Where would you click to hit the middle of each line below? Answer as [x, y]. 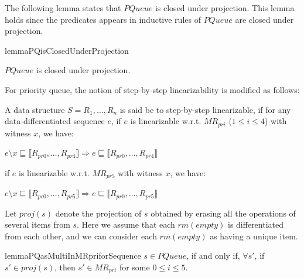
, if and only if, [213, 255]
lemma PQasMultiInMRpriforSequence [73, 255]
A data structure [35, 109]
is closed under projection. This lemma [225, 8]
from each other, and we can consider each [81, 236]
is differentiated [256, 224]
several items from [37, 224]
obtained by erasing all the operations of [223, 213]
